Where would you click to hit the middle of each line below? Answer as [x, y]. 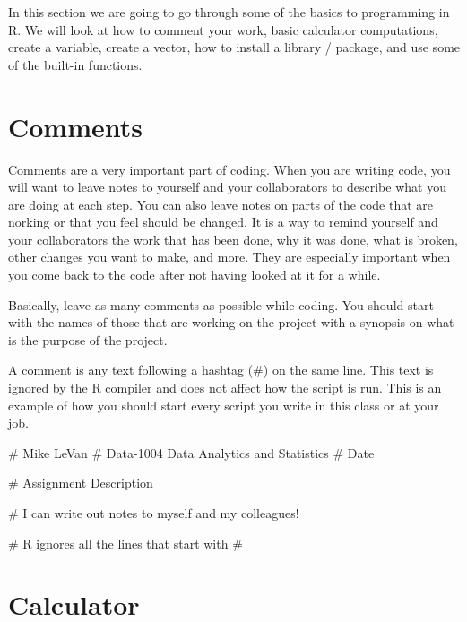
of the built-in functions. [75, 64]
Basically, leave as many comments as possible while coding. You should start [221, 304]
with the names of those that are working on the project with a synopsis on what [231, 322]
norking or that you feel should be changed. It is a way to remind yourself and [223, 222]
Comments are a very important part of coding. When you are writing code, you [229, 169]
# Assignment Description [81, 483]
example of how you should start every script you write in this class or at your [224, 405]
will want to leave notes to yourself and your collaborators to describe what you [227, 187]
